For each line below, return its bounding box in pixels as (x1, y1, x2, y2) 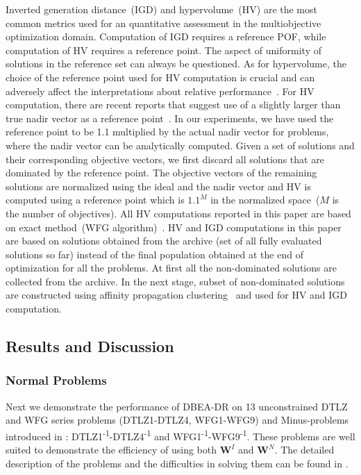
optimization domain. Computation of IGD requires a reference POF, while (6, 29, 326, 44)
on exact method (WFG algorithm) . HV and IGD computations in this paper (6, 219, 342, 234)
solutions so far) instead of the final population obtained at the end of (6, 247, 303, 261)
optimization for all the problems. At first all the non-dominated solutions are (6, 260, 337, 275)
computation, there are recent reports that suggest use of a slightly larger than (6, 97, 341, 112)
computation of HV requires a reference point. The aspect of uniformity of (6, 42, 321, 57)
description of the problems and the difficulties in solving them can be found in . (6, 456, 349, 470)
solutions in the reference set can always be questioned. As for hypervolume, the (6, 56, 346, 71)
